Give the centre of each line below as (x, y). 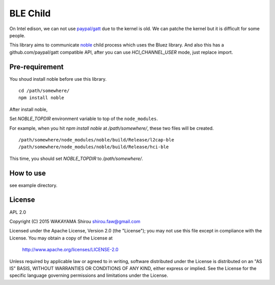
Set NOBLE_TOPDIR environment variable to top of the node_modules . (84, 119)
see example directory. (34, 185)
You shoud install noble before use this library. (58, 79)
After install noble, (29, 109)
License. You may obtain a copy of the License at (61, 238)
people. (17, 35)
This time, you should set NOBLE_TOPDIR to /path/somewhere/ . (76, 158)
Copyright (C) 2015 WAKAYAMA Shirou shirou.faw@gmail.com (75, 221)
